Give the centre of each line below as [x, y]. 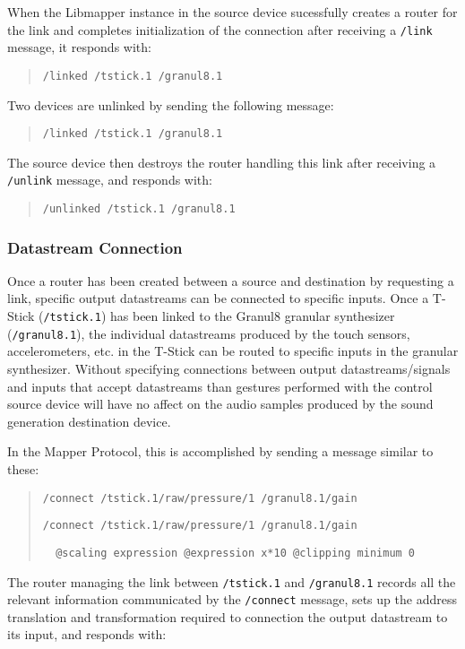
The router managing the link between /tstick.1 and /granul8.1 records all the [232, 581]
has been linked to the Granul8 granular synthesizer [252, 316]
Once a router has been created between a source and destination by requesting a [231, 280]
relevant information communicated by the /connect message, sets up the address [232, 599]
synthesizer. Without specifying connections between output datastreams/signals [229, 368]
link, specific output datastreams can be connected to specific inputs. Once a [218, 298]
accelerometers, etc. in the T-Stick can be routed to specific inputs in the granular [233, 351]
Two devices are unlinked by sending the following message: [171, 104]
